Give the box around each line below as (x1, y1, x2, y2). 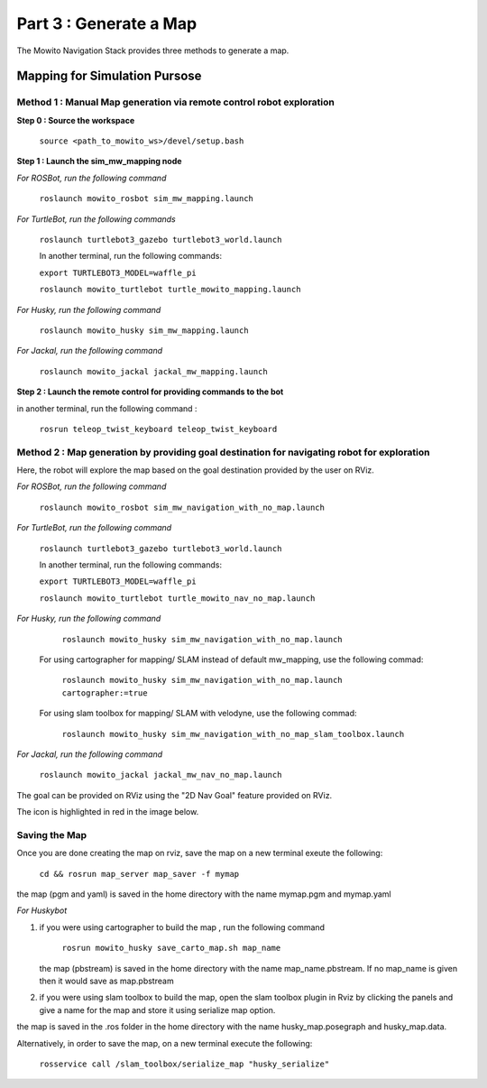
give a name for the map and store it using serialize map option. (39, 1004, 276, 1015)
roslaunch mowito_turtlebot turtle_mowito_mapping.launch (39, 284, 301, 295)
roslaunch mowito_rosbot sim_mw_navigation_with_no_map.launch (39, 502, 325, 512)
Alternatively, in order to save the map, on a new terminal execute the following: (16, 1037, 313, 1048)
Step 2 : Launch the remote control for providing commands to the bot (16, 386, 284, 397)
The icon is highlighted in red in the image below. (16, 807, 199, 817)
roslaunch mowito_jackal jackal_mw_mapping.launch (39, 366, 268, 376)
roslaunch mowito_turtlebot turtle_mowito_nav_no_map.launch (39, 593, 316, 604)
